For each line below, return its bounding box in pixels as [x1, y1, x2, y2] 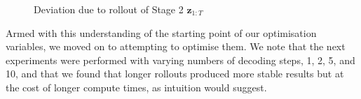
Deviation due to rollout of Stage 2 [34, 2, 184, 16]
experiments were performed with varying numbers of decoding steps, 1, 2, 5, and [6, 52, 355, 67]
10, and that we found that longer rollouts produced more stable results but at [6, 66, 344, 81]
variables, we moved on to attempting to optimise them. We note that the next [6, 39, 346, 54]
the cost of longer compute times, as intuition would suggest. [6, 79, 267, 94]
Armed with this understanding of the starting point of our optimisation [6, 25, 317, 40]
